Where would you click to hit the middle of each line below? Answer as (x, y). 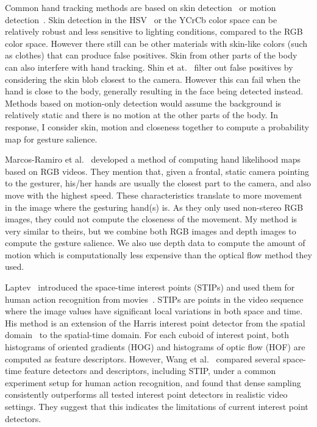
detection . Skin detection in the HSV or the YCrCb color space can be (141, 19)
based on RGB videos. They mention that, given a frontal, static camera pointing (157, 171)
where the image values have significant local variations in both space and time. (154, 311)
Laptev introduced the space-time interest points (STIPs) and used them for (150, 287)
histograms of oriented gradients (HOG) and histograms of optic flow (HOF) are (155, 347)
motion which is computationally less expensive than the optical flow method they (158, 254)
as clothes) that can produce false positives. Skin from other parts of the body (151, 55)
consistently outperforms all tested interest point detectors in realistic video (146, 394)
